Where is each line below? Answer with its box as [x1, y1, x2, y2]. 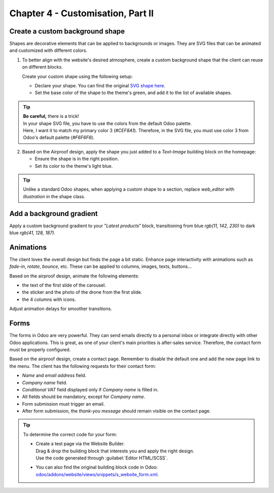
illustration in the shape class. [23, 193, 86, 199]
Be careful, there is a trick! [23, 113, 79, 119]
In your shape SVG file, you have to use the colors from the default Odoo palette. [23, 120, 192, 127]
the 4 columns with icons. [22, 296, 76, 302]
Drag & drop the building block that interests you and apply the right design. [36, 448, 195, 454]
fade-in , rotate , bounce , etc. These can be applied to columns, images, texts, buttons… [9, 263, 192, 269]
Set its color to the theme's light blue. [35, 163, 113, 169]
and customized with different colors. [9, 47, 88, 53]
